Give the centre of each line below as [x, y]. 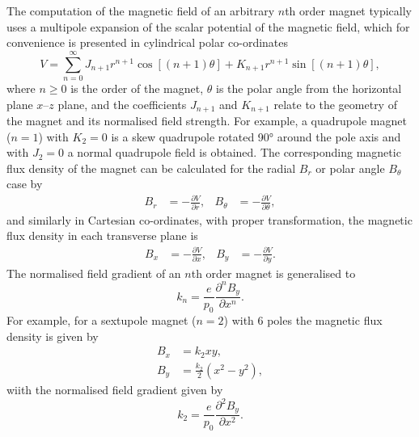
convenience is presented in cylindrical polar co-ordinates [148, 42]
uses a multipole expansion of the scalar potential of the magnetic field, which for [208, 26]
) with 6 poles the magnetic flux [303, 320]
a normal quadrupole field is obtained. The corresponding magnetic [234, 152]
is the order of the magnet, [137, 88]
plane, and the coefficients [122, 104]
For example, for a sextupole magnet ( [102, 320]
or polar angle [350, 168]
